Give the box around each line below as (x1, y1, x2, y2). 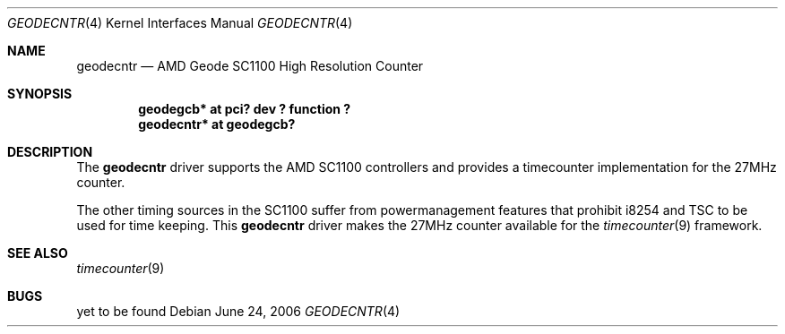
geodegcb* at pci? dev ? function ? (138, 101, 351, 116)
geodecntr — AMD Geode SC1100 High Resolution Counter (76, 58, 424, 73)
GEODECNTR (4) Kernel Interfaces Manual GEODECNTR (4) (7, 15, 353, 30)
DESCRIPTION (7, 144, 93, 159)
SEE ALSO (7, 245, 68, 261)
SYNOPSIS (7, 86, 73, 101)
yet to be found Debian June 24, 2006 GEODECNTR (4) (76, 304, 401, 319)
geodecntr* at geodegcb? (138, 116, 296, 132)
